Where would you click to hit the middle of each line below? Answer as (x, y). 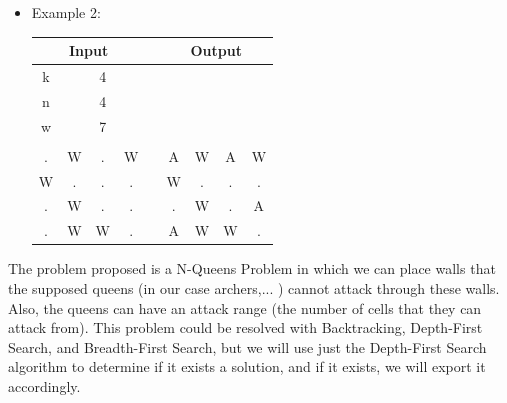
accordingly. (44, 385)
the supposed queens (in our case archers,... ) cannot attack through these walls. (254, 287)
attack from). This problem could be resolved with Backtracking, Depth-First (245, 327)
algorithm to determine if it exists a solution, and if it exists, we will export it (247, 366)
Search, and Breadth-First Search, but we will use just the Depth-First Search (247, 346)
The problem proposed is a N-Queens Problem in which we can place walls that (252, 268)
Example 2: (66, 12)
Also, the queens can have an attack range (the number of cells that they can (245, 307)
